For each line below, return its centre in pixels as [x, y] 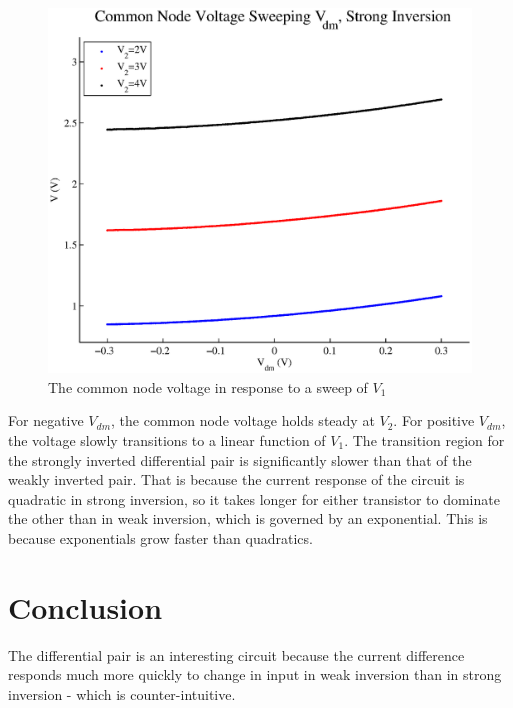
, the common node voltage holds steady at [243, 420]
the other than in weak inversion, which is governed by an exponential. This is [248, 518]
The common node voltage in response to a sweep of [208, 386]
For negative [46, 420]
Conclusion [85, 606]
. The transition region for [424, 439]
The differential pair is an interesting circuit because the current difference [236, 654]
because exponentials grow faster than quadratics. [160, 537]
